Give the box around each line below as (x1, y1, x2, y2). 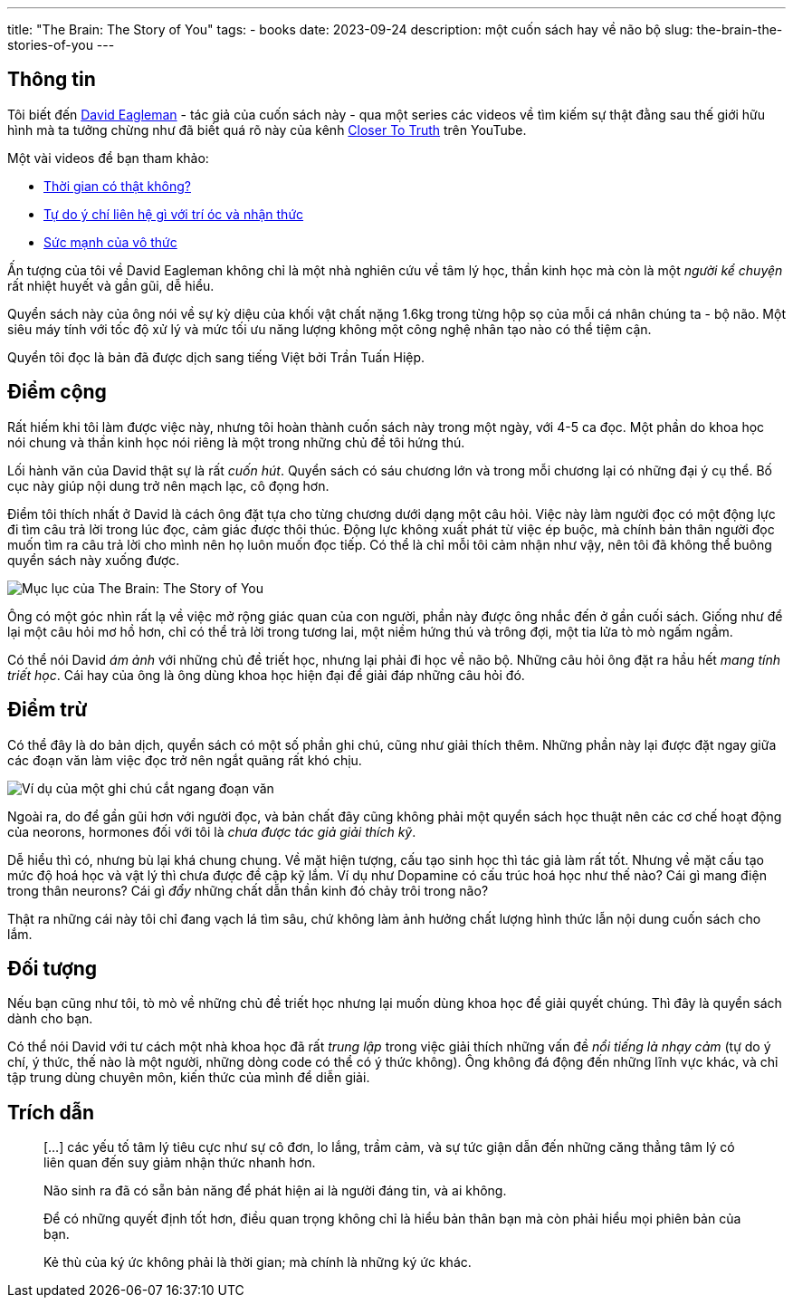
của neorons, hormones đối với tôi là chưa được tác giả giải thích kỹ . (7, 823, 416, 840)
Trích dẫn (7, 1100, 95, 1124)
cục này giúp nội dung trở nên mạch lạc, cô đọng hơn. (7, 477, 330, 494)
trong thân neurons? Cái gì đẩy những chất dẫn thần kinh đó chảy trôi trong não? (7, 882, 489, 898)
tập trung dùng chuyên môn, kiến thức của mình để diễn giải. (7, 1070, 370, 1086)
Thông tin (7, 68, 96, 91)
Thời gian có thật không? (43, 178, 191, 194)
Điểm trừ (7, 698, 88, 722)
